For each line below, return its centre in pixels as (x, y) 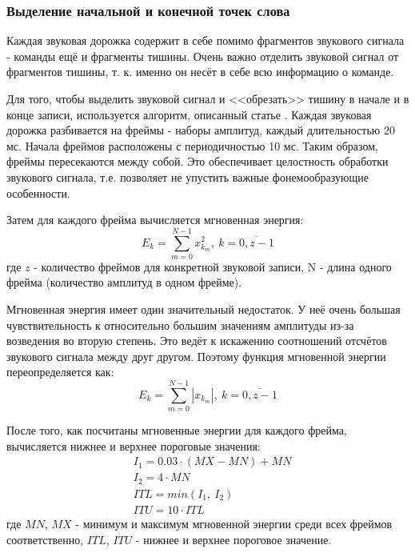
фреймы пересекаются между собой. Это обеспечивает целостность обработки (198, 161)
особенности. (38, 192)
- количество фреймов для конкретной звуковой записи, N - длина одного (213, 266)
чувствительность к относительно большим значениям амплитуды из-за (180, 325)
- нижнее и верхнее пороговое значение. (233, 539)
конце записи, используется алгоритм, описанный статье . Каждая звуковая (189, 114)
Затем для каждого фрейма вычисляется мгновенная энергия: (155, 220)
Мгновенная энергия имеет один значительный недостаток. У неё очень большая (204, 309)
